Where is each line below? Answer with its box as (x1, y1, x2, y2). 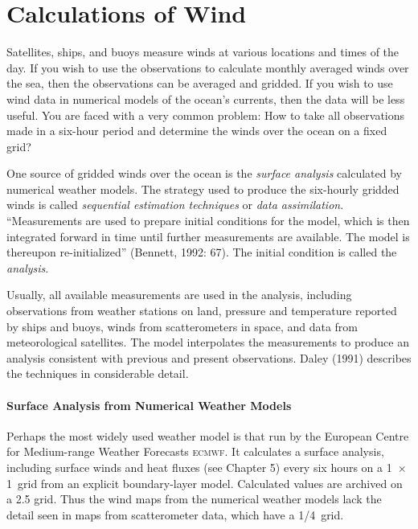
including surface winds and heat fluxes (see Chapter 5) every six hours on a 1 (6, 458, 392, 475)
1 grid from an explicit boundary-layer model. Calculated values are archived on (6, 474, 403, 491)
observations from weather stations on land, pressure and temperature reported (6, 302, 397, 319)
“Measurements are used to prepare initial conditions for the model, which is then (6, 212, 410, 229)
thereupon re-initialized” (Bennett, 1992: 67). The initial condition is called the (6, 244, 397, 260)
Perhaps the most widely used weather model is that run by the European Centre (6, 427, 409, 444)
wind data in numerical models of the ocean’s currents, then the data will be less (6, 90, 405, 107)
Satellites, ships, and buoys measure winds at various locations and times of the (6, 43, 400, 60)
